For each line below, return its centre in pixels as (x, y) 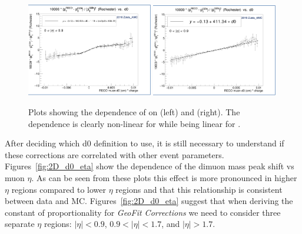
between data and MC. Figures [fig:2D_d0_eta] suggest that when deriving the (149, 201)
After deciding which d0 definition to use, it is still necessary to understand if (145, 143)
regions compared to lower (59, 189)
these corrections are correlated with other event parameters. (115, 154)
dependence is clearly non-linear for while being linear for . (135, 123)
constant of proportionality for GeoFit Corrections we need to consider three (143, 212)
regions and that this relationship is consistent (199, 189)
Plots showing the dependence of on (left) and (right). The (134, 112)
